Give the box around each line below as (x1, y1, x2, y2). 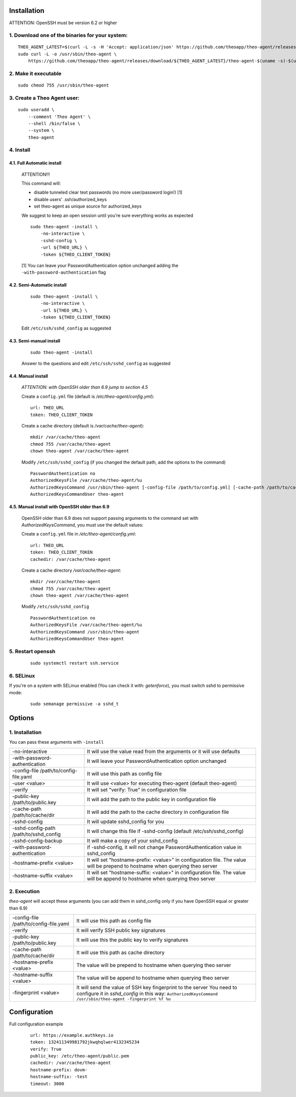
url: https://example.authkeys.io (30, 1032, 113, 1038)
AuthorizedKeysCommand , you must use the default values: (21, 522, 144, 528)
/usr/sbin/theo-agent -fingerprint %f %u (76, 996, 171, 1002)
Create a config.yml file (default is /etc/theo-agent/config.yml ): (21, 393, 154, 399)
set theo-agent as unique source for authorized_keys (34, 203, 142, 210)
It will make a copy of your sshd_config (87, 838, 178, 844)
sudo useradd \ (18, 107, 55, 113)
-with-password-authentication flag (21, 269, 106, 275)
